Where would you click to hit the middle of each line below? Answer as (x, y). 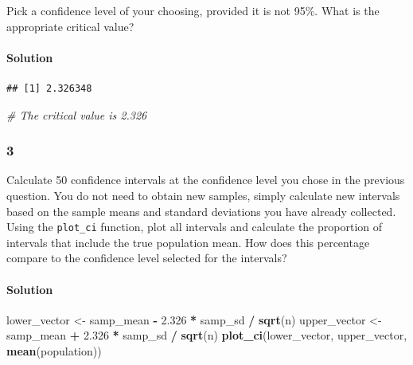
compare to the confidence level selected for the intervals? (147, 258)
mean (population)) (54, 351)
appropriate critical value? (70, 26)
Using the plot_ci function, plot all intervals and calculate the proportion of (195, 227)
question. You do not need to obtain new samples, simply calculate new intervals (203, 195)
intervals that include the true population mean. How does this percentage (188, 242)
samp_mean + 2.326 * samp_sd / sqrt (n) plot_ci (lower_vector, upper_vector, (207, 335)
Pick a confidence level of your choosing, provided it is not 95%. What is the (193, 10)
